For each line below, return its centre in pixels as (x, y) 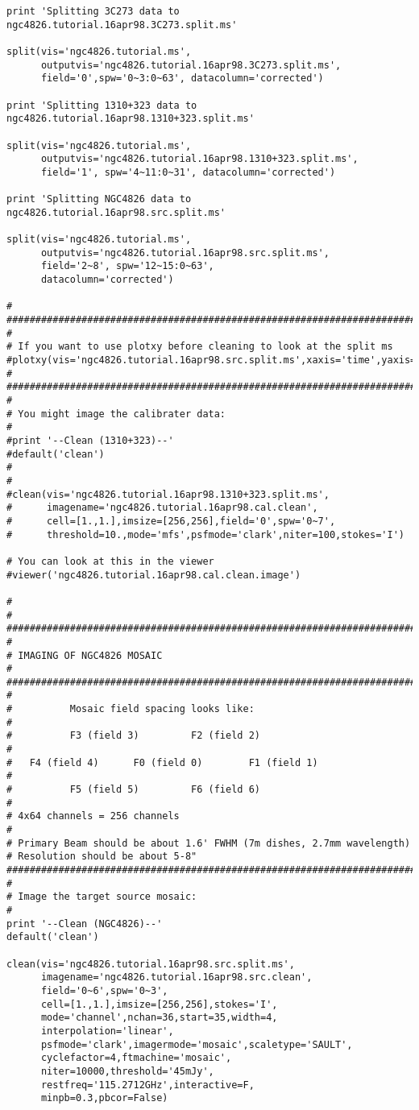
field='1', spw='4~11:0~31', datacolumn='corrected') (188, 172)
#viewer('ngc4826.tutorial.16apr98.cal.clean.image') (154, 575)
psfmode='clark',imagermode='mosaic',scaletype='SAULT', (197, 1044)
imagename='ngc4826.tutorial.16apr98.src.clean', (176, 977)
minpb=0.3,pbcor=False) (104, 1098)
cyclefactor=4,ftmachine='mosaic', (136, 1058)
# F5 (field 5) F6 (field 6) (133, 790)
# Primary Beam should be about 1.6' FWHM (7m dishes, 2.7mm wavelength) (209, 843)
